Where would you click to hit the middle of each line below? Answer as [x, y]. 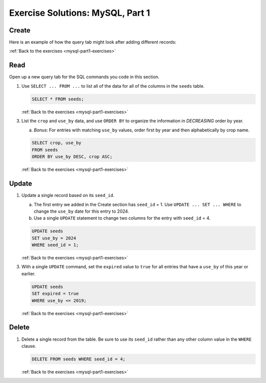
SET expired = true [55, 294]
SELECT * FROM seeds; [58, 99]
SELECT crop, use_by [56, 143]
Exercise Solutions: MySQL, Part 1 [80, 13]
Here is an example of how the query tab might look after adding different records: [93, 42]
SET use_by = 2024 [54, 238]
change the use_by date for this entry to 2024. [81, 211]
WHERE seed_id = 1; [55, 245]
